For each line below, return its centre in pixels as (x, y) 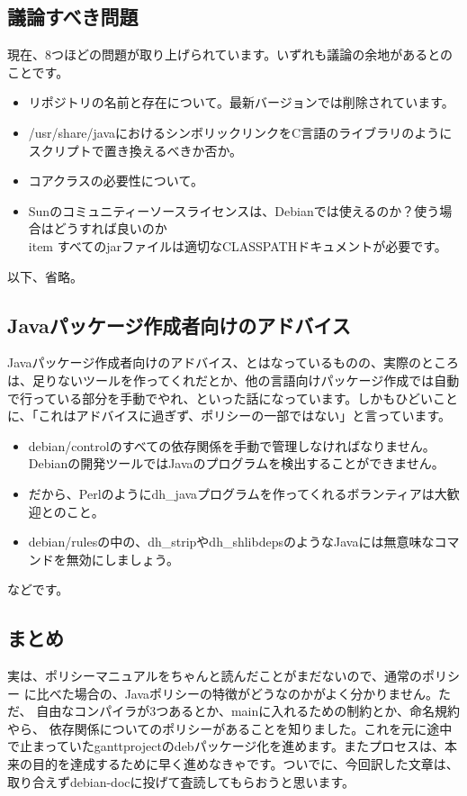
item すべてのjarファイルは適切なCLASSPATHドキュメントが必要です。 (238, 245)
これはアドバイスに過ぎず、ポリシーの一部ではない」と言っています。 (245, 416)
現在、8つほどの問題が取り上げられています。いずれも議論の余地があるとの (230, 54)
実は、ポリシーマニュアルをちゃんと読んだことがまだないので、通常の (215, 676)
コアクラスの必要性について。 (116, 181)
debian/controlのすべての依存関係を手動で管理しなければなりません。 (232, 445)
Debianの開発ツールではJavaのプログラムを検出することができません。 (236, 463)
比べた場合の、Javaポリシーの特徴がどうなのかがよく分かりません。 (237, 693)
